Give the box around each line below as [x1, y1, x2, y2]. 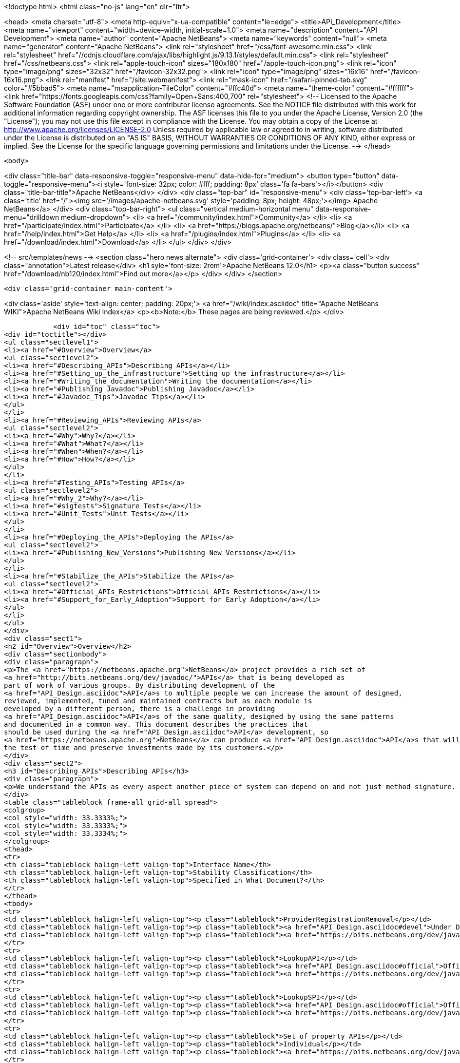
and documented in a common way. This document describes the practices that [4, 720, 308, 728]
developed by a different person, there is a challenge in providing [4, 705, 275, 713]
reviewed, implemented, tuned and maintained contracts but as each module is [4, 697, 312, 705]
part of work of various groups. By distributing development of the [4, 681, 275, 689]
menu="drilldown [4, 213, 59, 221]
